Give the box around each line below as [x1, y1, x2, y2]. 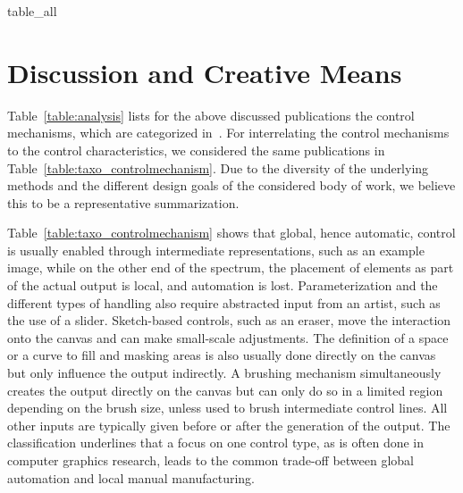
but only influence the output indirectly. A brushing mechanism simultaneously [7, 363, 442, 382]
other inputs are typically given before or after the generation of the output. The [7, 415, 450, 434]
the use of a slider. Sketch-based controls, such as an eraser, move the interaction [7, 311, 451, 330]
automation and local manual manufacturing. [7, 468, 255, 487]
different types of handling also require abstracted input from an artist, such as [7, 293, 441, 312]
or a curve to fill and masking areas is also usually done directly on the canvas [7, 346, 436, 364]
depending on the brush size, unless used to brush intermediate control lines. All [7, 398, 448, 417]
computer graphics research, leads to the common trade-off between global [7, 451, 414, 469]
